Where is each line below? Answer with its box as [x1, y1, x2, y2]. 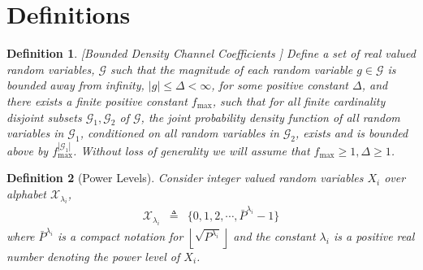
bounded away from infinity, [6, 76, 145, 94]
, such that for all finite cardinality [212, 92, 386, 109]
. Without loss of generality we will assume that [73, 142, 310, 159]
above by [6, 142, 49, 159]
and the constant [233, 228, 316, 245]
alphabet [6, 185, 47, 202]
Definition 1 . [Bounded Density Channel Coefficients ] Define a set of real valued [6, 45, 416, 62]
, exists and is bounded [296, 124, 408, 142]
